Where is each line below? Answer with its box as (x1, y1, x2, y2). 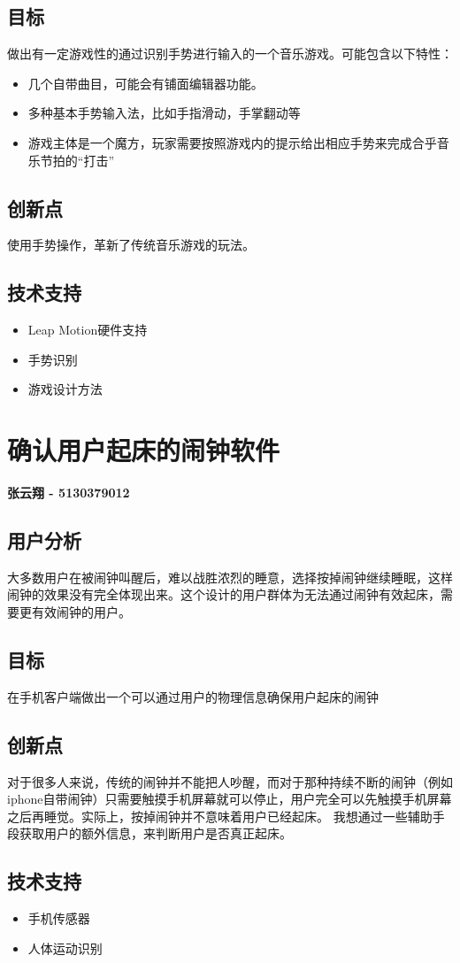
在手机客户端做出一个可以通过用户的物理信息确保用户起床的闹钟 (7, 687, 379, 705)
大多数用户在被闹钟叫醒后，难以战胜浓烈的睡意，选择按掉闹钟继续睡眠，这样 (7, 567, 453, 586)
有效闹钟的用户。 (31, 603, 131, 621)
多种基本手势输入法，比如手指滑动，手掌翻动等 (27, 104, 301, 122)
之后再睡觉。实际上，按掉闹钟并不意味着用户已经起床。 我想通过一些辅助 (7, 806, 433, 825)
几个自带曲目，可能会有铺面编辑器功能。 (27, 73, 264, 92)
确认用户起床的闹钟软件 (7, 432, 280, 468)
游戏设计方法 (27, 380, 103, 398)
